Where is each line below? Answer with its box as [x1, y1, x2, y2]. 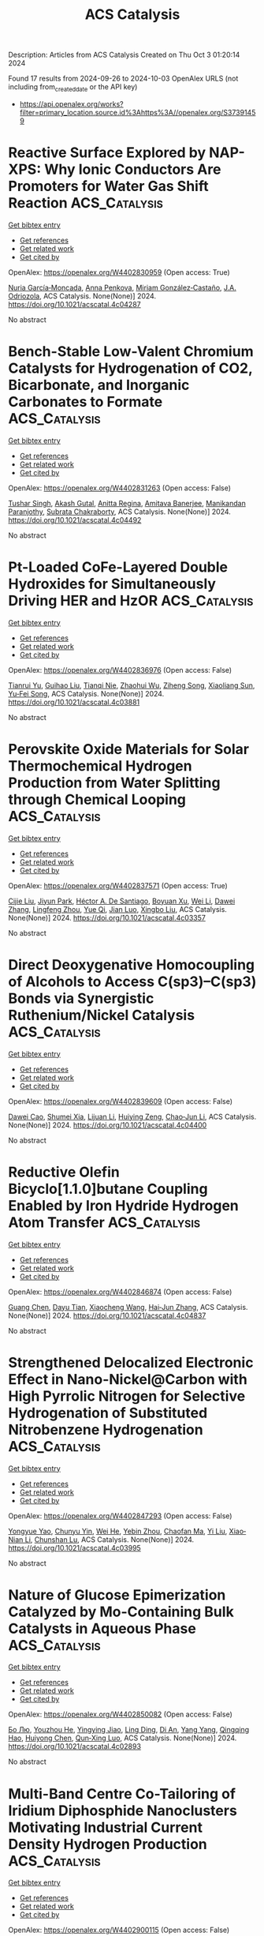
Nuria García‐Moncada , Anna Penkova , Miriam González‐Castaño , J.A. [8, 283, 236, 292]
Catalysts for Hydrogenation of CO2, [8, 359, 253, 377]
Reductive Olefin [8, 1163, 120, 1181]
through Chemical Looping [8, 790, 187, 809]
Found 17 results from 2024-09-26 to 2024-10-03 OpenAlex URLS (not [8, 73, 239, 84]
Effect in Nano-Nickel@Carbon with [8, 1370, 248, 1388]
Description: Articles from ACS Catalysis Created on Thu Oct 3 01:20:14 [8, 50, 240, 60]
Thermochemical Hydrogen [8, 756, 192, 775]
